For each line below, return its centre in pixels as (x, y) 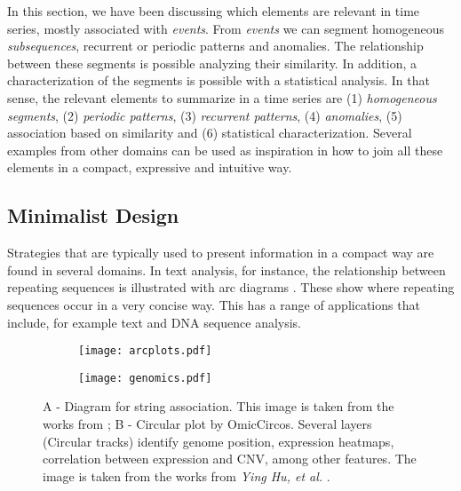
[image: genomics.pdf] (145, 378)
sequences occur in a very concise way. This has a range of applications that (214, 304)
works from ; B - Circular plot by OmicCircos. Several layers (207, 424)
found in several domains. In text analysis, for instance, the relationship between (227, 269)
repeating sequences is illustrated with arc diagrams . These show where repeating (231, 287)
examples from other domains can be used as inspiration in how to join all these (225, 150)
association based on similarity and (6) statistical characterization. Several (210, 133)
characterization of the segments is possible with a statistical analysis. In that (219, 80)
